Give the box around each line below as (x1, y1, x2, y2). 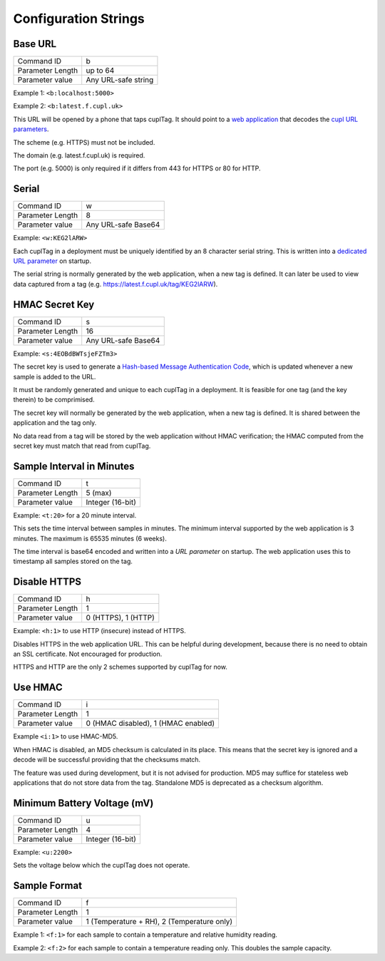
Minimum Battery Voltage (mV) (13, 797, 154, 809)
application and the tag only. (13, 418, 97, 427)
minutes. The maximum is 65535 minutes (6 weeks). (13, 534, 167, 543)
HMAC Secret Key (13, 298, 95, 310)
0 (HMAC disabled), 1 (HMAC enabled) (86, 719, 215, 729)
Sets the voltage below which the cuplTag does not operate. (13, 861, 190, 870)
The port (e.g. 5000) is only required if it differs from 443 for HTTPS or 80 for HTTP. (13, 164, 261, 173)
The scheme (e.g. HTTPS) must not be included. (13, 138, 155, 146)
